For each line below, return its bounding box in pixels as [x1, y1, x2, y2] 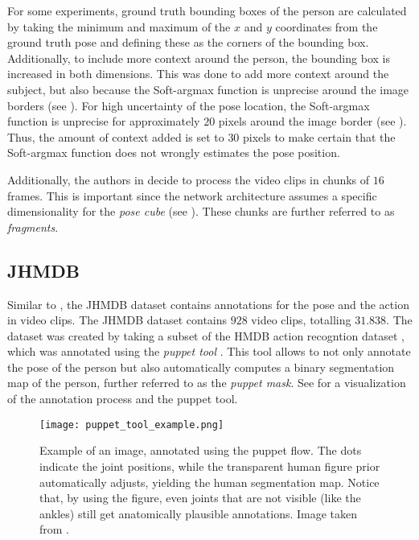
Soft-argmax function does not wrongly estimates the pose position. [7, 144, 340, 161]
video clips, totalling [251, 311, 351, 328]
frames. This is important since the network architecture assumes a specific [7, 187, 377, 204]
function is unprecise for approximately [7, 113, 200, 130]
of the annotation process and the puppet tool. [7, 390, 238, 407]
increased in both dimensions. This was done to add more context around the [7, 65, 389, 82]
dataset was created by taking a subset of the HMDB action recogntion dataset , [7, 327, 405, 344]
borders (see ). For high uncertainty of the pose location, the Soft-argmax [7, 97, 370, 113]
